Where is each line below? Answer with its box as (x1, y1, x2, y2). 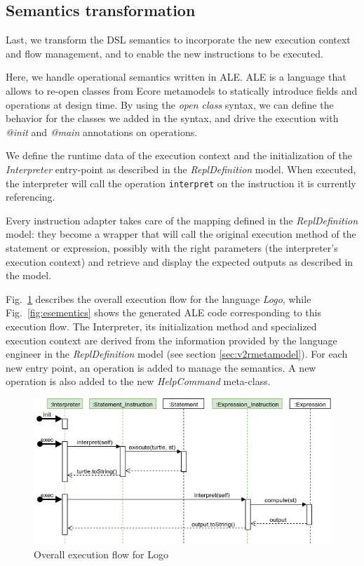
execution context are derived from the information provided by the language (6, 332, 337, 347)
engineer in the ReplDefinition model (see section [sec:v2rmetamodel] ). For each (6, 346, 348, 361)
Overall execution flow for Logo (34, 547, 168, 562)
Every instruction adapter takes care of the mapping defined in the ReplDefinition (6, 213, 358, 227)
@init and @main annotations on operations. (6, 124, 198, 139)
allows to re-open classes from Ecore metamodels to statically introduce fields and (6, 83, 358, 97)
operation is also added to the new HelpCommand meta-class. (6, 374, 271, 389)
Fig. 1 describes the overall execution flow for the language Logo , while (6, 291, 311, 306)
